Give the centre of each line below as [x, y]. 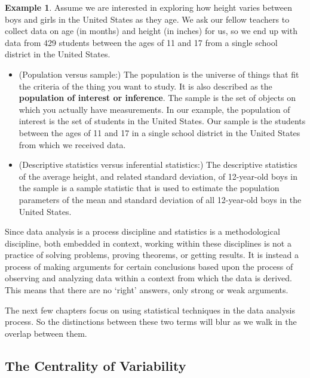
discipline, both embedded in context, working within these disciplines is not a [148, 243]
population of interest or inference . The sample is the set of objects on [157, 98]
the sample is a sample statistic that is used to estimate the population [149, 188]
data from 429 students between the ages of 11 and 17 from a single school [141, 42]
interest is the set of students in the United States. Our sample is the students [162, 121]
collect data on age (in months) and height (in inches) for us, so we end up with [151, 31]
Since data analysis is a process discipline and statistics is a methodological [142, 231]
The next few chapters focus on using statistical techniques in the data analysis [150, 310]
